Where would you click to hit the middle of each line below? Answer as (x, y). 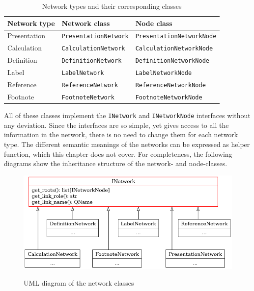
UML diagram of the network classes (79, 282)
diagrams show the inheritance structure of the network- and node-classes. (116, 163)
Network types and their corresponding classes (112, 6)
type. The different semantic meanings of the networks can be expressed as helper (127, 144)
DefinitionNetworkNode (172, 61)
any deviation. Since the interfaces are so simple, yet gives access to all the (116, 125)
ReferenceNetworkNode (170, 85)
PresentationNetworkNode (176, 36)
